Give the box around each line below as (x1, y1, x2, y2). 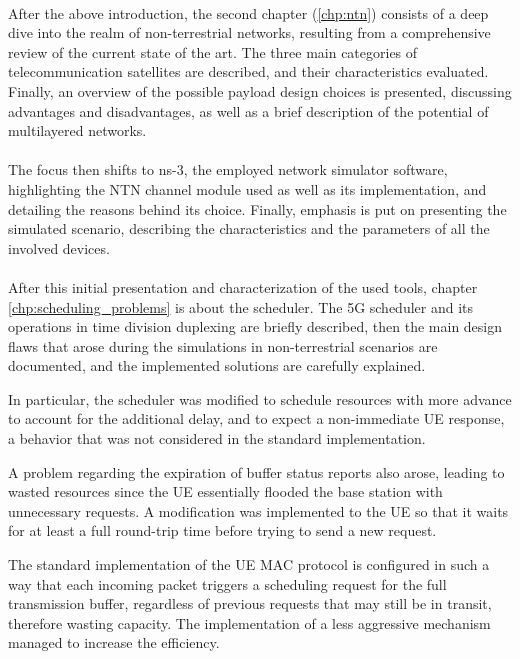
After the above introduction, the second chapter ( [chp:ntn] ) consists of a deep (8, 2, 489, 23)
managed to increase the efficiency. (8, 632, 220, 653)
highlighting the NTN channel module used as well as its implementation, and (8, 178, 487, 199)
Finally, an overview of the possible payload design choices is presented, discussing (8, 80, 512, 101)
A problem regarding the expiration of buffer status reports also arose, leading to (8, 461, 505, 482)
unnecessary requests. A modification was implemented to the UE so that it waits (8, 500, 509, 521)
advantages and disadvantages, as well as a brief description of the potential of (8, 100, 489, 121)
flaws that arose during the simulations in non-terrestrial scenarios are (8, 335, 438, 356)
